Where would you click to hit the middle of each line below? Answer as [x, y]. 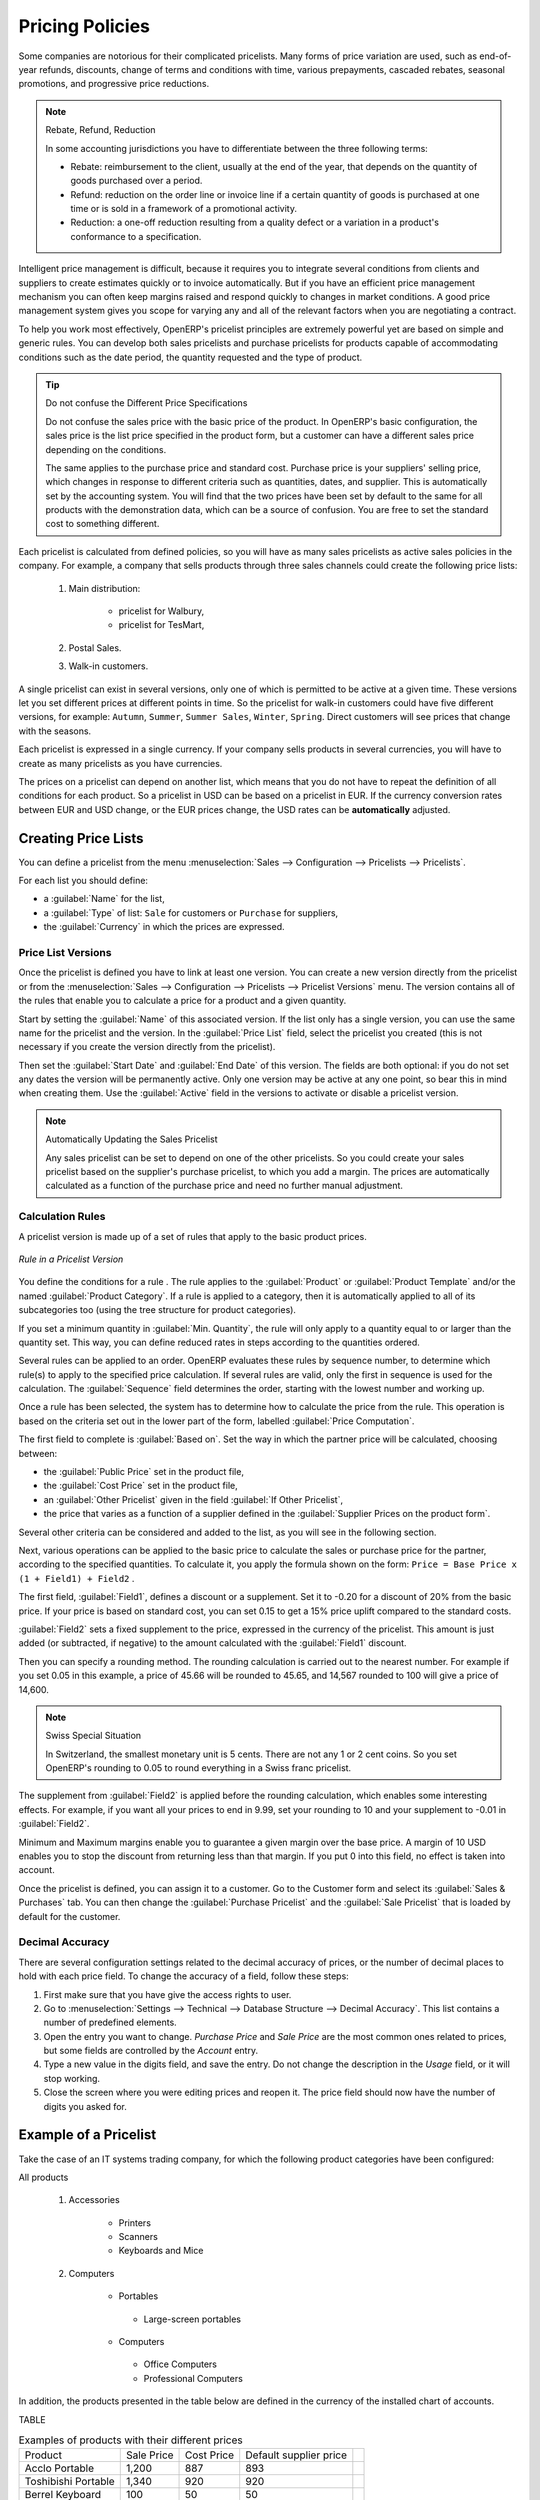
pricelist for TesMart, [161, 625]
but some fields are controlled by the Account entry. [151, 2051]
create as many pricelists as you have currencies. [120, 763]
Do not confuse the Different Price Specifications [146, 403]
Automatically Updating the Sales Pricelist [132, 1139]
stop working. [71, 2078]
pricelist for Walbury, [161, 611]
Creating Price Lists [81, 838]
